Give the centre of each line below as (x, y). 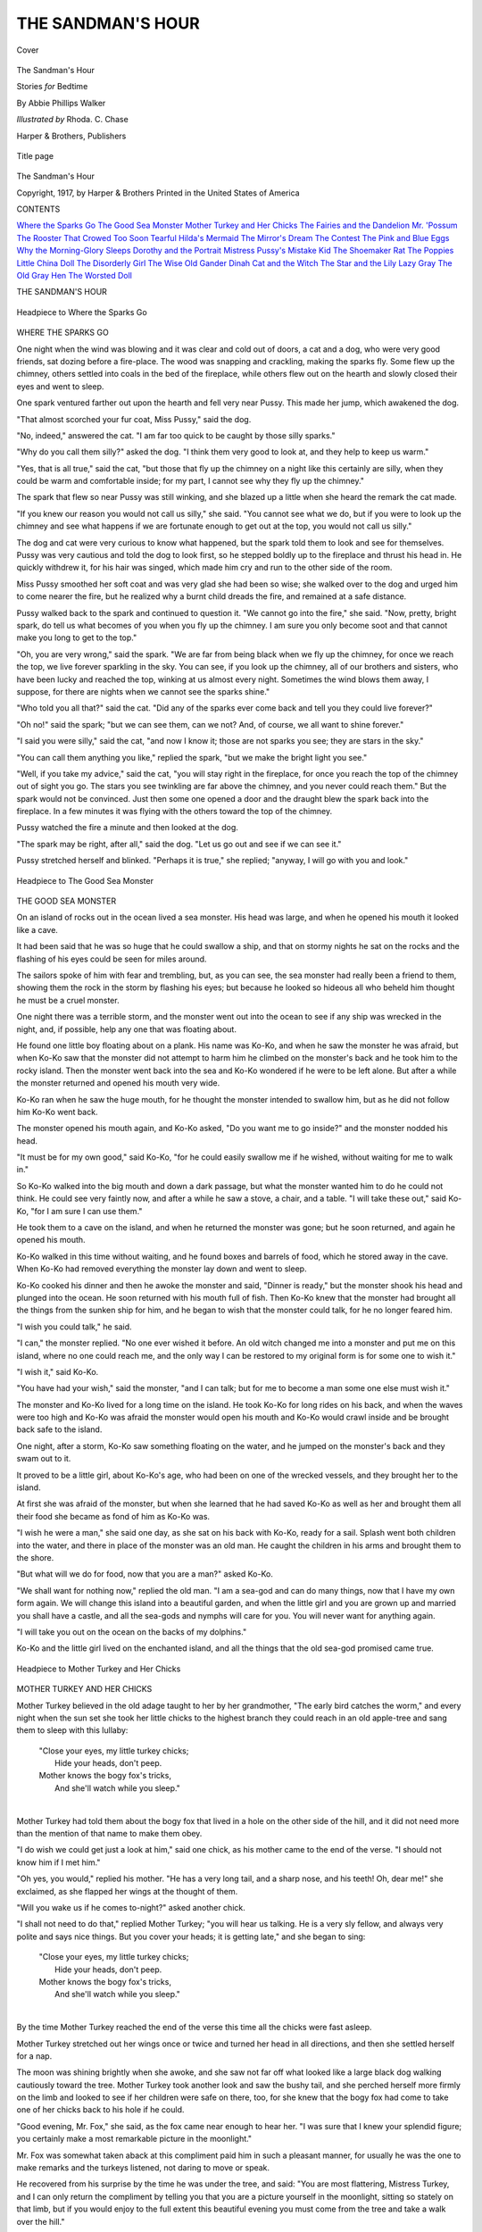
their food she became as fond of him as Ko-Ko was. (113, 1516)
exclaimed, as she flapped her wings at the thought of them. (127, 1891)
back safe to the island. (59, 1429)
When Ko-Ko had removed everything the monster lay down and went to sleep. (162, 1269)
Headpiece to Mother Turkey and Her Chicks (99, 1669)
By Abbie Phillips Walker (61, 103)
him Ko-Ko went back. (57, 1112)
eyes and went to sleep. (60, 386)
